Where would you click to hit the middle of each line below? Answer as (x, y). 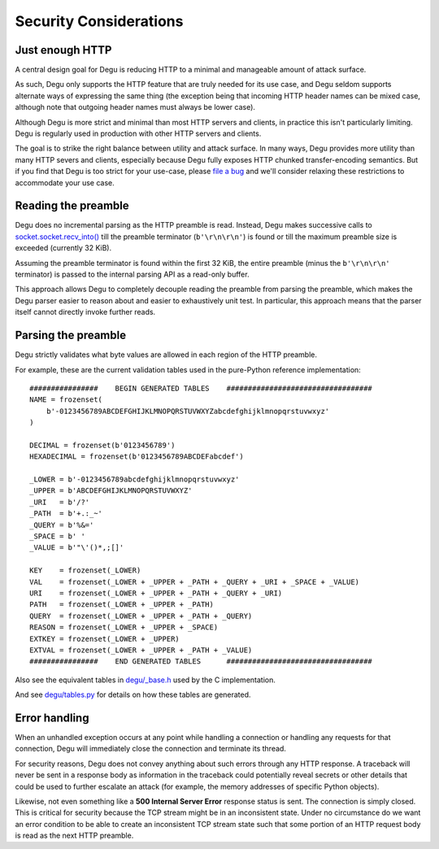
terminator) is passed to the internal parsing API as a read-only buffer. (132, 274)
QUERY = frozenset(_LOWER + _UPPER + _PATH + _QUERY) (141, 616)
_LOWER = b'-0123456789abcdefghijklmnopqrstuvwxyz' (135, 479)
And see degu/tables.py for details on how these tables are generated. (133, 694)
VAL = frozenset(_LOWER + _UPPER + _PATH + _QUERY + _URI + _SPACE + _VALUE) (195, 582)
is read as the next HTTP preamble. (74, 836)
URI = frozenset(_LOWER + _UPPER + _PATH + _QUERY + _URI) (156, 593)
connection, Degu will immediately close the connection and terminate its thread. (150, 749)
